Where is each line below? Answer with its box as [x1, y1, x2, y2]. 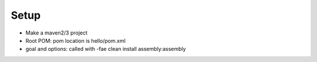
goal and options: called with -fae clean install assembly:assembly [25, 46, 186, 53]
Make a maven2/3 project [25, 29, 88, 36]
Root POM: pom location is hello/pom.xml [25, 37, 126, 44]
